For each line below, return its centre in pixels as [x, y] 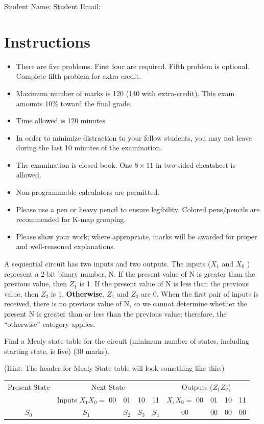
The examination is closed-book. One [74, 164]
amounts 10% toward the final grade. [74, 103]
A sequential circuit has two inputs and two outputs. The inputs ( [107, 264]
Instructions [47, 41]
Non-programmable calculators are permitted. [88, 192]
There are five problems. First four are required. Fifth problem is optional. [133, 66]
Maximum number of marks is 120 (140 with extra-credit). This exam [125, 93]
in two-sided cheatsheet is [196, 164]
